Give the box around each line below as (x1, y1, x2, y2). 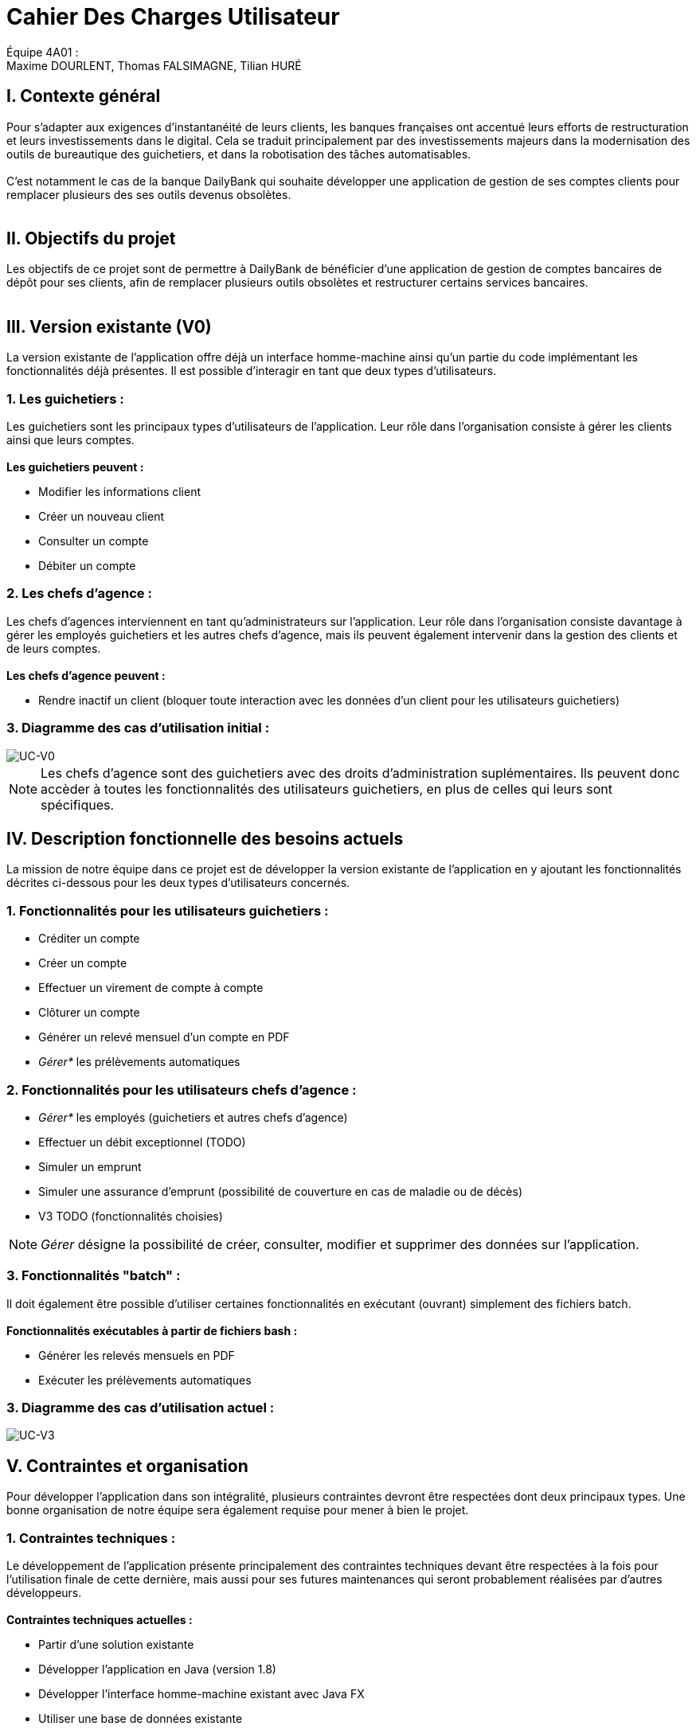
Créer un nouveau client (38, 510, 164, 524)
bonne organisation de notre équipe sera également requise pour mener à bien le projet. (6, 1503, 469, 1517)
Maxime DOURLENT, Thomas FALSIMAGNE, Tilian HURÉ (6, 58, 302, 72)
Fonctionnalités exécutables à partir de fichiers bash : (6, 1323, 298, 1338)
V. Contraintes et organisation (6, 1455, 248, 1476)
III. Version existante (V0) (6, 316, 212, 337)
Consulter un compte (38, 534, 149, 549)
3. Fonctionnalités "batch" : (6, 1267, 181, 1284)
